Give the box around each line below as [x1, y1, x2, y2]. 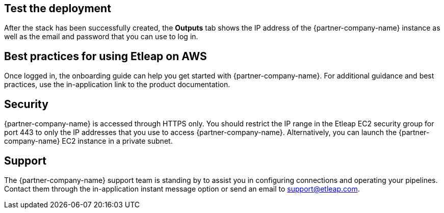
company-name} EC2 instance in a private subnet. [4, 137, 173, 146]
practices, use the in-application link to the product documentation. [4, 80, 230, 89]
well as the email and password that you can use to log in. [4, 32, 198, 41]
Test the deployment [4, 2, 111, 15]
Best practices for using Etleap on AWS [4, 49, 207, 63]
